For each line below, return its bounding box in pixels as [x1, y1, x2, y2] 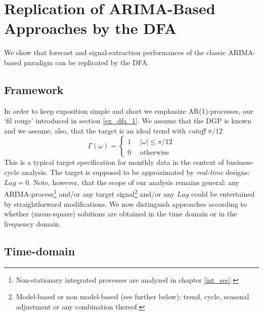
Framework [4, 81, 64, 97]
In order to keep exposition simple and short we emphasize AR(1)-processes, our [4, 105, 253, 116]
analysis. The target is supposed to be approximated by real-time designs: [21, 167, 250, 177]
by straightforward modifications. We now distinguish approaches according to [4, 198, 247, 209]
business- [226, 157, 254, 167]
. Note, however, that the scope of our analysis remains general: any [29, 176, 240, 187]
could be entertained [191, 188, 255, 199]
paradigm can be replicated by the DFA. [23, 57, 149, 67]
